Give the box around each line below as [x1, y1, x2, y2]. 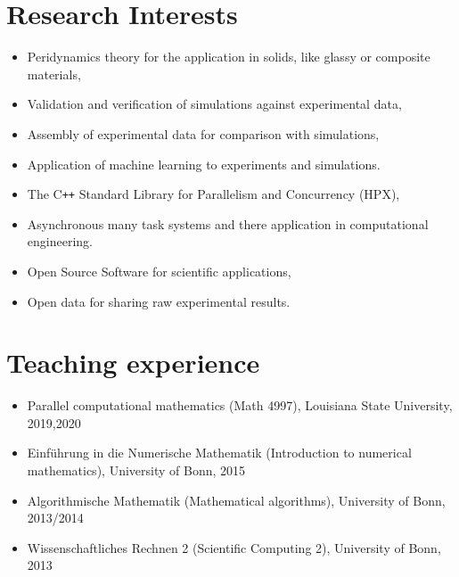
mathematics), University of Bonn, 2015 [27, 461, 246, 480]
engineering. [27, 232, 93, 251]
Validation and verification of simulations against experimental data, [27, 95, 402, 113]
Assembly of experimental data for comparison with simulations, [27, 124, 380, 143]
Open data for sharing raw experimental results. [27, 292, 291, 310]
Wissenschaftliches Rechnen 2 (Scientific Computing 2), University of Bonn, [27, 538, 441, 556]
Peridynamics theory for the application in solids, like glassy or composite [27, 47, 430, 66]
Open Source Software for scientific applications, [27, 261, 291, 280]
